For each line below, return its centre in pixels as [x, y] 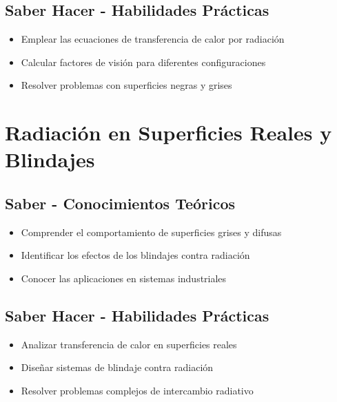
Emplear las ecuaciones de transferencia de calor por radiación [153, 39]
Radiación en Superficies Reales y [168, 133]
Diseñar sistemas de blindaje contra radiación [117, 367]
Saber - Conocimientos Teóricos [120, 203]
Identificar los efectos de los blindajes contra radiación [135, 255]
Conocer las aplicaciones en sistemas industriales [124, 278]
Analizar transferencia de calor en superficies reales [129, 344]
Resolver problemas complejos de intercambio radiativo [137, 390]
